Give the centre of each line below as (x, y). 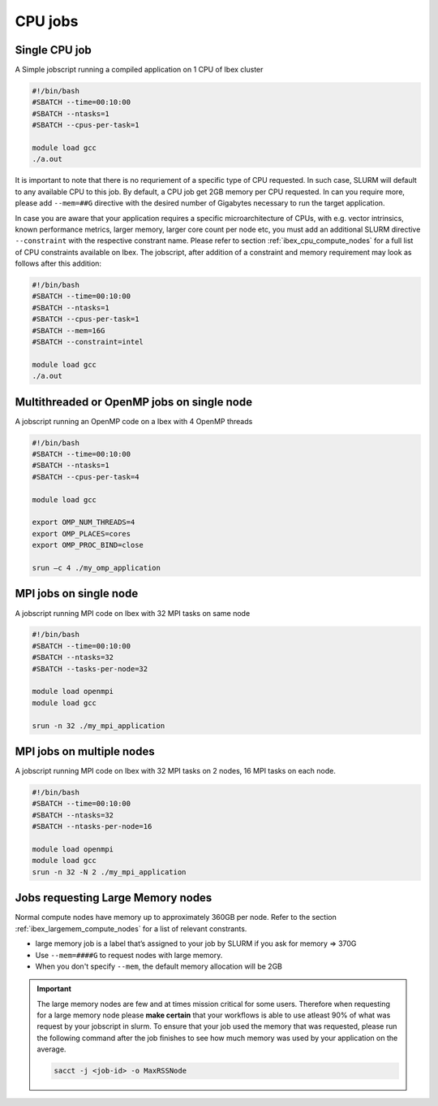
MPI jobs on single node (77, 594)
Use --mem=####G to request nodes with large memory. (129, 955)
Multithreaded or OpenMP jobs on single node (134, 402)
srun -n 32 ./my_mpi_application (99, 726)
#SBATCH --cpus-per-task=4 (86, 477)
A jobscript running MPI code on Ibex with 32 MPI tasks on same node (133, 613)
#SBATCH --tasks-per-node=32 (90, 669)
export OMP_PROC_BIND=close (88, 545)
